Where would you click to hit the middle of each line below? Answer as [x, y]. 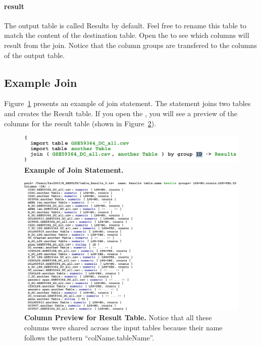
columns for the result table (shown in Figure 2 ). [80, 123]
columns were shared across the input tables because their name [123, 327]
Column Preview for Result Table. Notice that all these [118, 317]
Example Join [41, 82]
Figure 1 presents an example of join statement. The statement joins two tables [127, 103]
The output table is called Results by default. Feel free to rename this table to [125, 25]
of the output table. [35, 55]
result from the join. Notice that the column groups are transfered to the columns [130, 45]
